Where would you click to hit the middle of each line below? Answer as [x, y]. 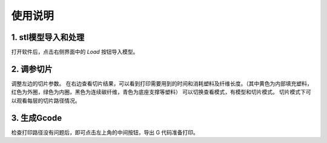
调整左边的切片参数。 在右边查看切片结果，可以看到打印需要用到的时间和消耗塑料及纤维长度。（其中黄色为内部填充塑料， [162, 83]
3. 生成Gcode [37, 118]
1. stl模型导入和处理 [48, 37]
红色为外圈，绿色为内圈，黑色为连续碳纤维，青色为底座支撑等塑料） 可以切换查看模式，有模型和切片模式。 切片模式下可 [161, 92]
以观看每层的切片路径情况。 [46, 101]
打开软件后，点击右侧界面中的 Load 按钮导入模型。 [75, 52]
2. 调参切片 [32, 69]
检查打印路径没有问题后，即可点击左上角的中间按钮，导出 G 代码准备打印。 [105, 132]
